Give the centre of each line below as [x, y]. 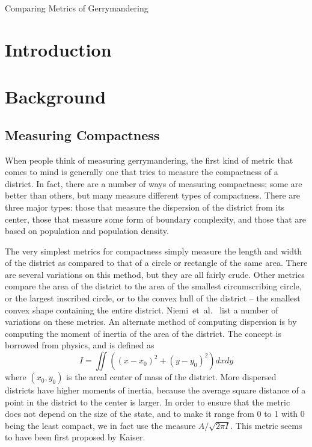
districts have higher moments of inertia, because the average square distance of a [155, 390]
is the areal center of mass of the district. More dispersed [171, 377]
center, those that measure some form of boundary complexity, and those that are [155, 219]
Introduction [58, 49]
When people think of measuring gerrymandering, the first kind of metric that [149, 160]
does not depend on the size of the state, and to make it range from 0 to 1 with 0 [155, 414]
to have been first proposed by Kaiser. [75, 437]
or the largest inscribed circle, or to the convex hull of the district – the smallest [153, 298]
